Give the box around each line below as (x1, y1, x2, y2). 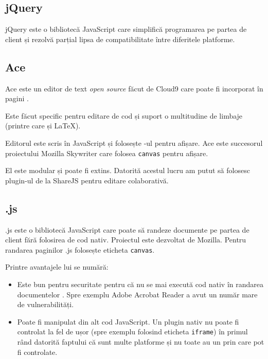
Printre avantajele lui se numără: (5, 261, 109, 272)
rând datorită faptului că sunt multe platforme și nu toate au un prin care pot (17, 336, 264, 347)
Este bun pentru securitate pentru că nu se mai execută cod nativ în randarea (17, 279, 263, 290)
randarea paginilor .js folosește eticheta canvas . (5, 244, 155, 255)
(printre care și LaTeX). (5, 120, 81, 131)
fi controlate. (17, 346, 58, 357)
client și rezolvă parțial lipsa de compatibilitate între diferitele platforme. (5, 33, 235, 44)
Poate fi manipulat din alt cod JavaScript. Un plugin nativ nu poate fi (17, 316, 239, 327)
